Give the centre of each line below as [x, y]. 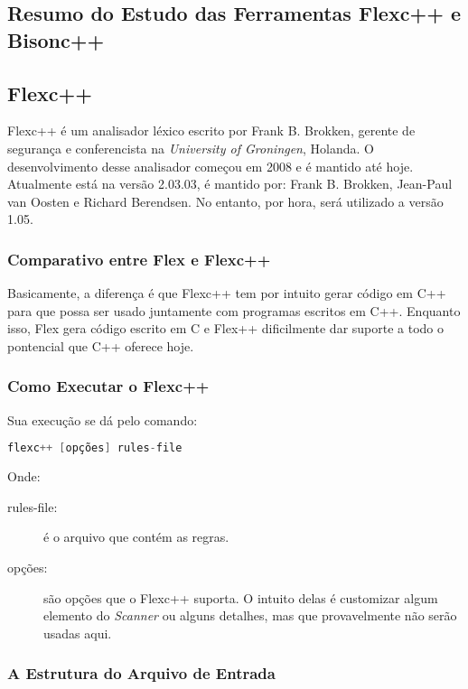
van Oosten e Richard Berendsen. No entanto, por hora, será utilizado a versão [225, 201]
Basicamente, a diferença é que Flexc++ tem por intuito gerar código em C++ [227, 293]
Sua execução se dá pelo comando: [103, 419]
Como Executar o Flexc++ [108, 386]
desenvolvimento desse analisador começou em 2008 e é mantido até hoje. [211, 166]
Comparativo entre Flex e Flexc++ [139, 259]
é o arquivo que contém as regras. [136, 537]
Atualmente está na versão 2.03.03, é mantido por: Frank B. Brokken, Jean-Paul [230, 184]
